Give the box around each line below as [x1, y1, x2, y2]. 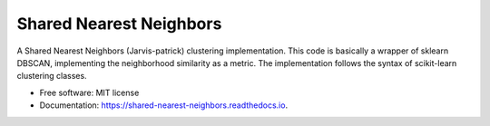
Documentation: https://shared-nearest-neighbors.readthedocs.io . [39, 100, 289, 111]
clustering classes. [16, 71, 87, 82]
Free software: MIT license [39, 87, 140, 98]
